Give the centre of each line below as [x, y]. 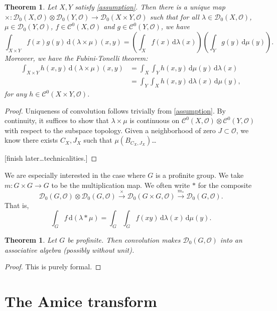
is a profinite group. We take [200, 175]
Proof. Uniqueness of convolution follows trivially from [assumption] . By [115, 110]
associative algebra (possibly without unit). [70, 249]
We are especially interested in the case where [75, 175]
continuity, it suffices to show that [57, 120]
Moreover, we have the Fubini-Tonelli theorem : [76, 58]
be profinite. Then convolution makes [124, 240]
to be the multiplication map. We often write [121, 185]
